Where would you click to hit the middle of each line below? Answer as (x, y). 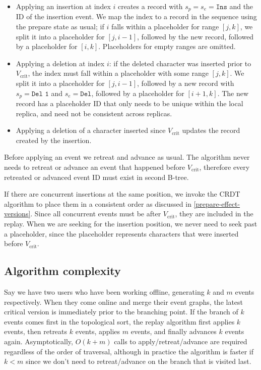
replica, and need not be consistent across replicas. (94, 113)
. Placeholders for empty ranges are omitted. (167, 46)
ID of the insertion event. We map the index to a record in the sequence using (136, 16)
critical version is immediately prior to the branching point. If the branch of (121, 312)
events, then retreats (36, 331)
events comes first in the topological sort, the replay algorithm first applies (119, 321)
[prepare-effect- (217, 203)
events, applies (98, 331)
